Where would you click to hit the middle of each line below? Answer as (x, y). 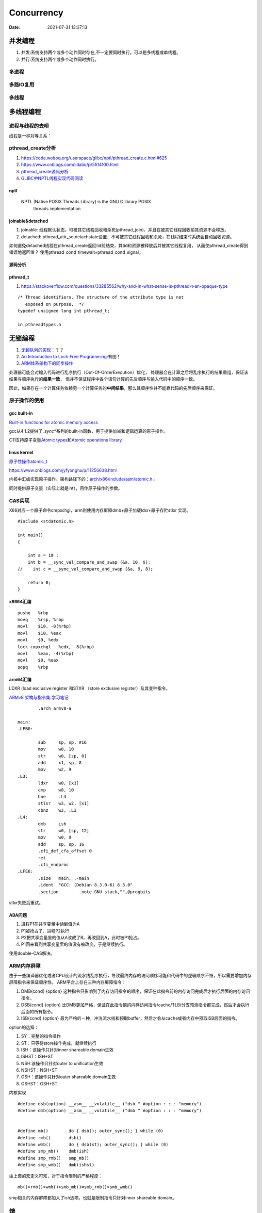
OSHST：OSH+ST (39, 1083)
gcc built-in (21, 413)
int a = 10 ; (43, 555)
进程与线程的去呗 (29, 126)
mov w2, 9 (55, 770)
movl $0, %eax (38, 660)
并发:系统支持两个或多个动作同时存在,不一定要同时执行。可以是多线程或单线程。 (101, 52)
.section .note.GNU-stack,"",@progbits (94, 892)
